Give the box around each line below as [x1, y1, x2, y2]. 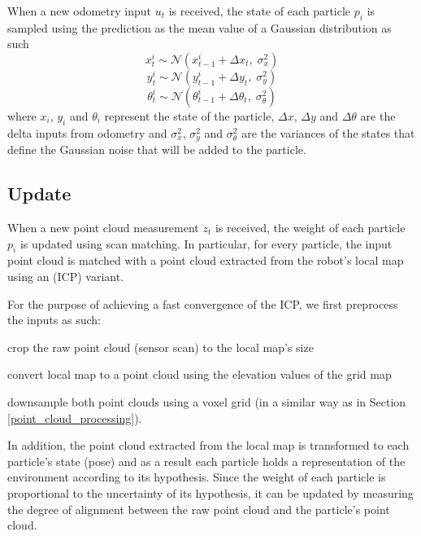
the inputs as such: [7, 311, 101, 328]
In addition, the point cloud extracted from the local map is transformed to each [7, 437, 410, 454]
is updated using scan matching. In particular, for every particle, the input [20, 235, 393, 252]
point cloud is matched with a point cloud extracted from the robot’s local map [7, 252, 404, 269]
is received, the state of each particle [168, 2, 351, 19]
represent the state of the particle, [104, 107, 275, 124]
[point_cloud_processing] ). [7, 409, 142, 426]
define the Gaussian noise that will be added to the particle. [7, 141, 306, 158]
